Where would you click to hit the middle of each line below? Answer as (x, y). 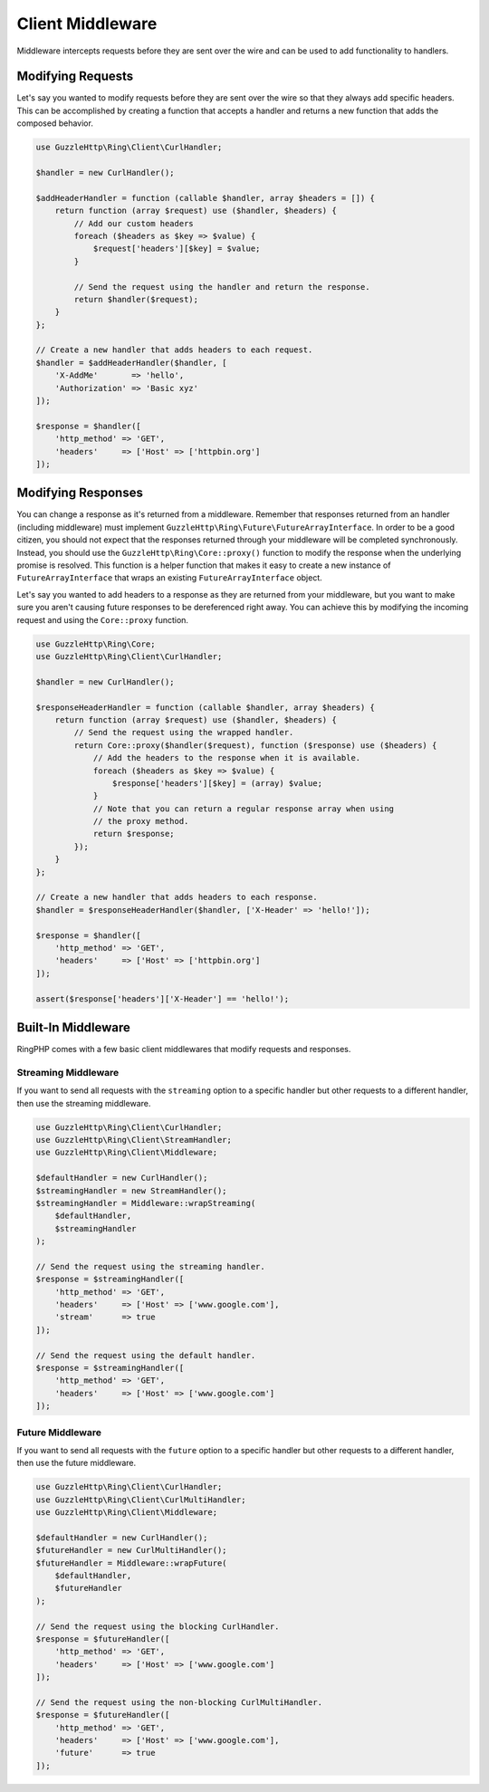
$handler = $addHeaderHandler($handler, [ (131, 363)
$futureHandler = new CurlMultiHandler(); (131, 1550)
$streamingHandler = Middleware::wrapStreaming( (146, 1203)
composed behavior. (55, 123)
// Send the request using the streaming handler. (151, 1266)
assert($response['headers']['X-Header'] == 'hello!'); (163, 999)
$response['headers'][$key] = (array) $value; (217, 783)
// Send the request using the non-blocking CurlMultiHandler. (179, 1702)
